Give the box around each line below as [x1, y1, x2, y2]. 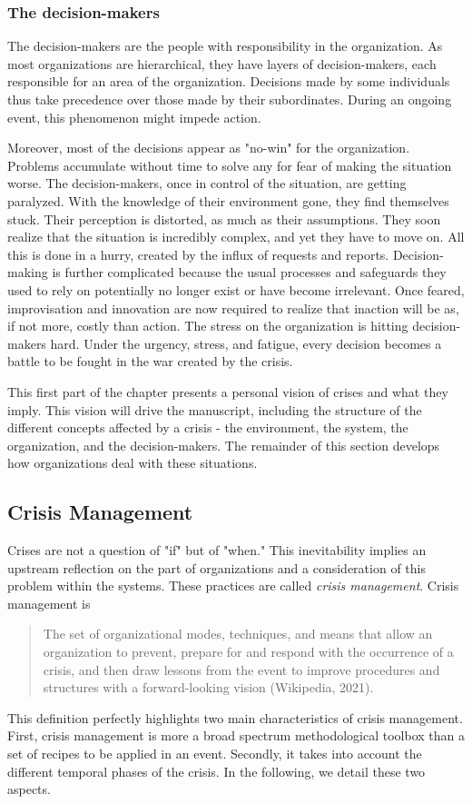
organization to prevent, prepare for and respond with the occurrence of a [43, 642, 454, 661]
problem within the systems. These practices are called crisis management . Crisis [7, 576, 459, 595]
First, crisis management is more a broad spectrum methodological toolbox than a [7, 726, 465, 745]
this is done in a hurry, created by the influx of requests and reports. [7, 244, 389, 263]
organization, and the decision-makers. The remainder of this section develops [7, 435, 440, 454]
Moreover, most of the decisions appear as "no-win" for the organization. [7, 138, 410, 157]
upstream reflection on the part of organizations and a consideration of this [7, 558, 426, 577]
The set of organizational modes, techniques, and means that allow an [43, 624, 433, 643]
